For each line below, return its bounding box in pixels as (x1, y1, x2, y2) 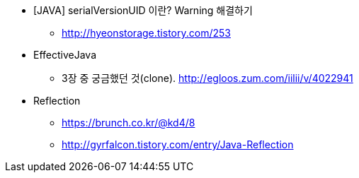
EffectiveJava (33, 49, 97, 61)
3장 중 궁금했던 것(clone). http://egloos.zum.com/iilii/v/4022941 (62, 72, 353, 84)
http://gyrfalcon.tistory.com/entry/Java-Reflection (62, 138, 294, 150)
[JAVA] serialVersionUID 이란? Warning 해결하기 (33, 4, 253, 16)
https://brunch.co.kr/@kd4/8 (62, 117, 195, 129)
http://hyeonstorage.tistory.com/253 (62, 27, 231, 39)
